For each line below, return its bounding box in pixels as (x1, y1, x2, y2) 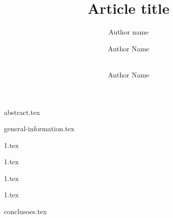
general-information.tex (4, 123, 75, 134)
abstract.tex (4, 107, 40, 117)
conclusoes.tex (4, 206, 47, 217)
